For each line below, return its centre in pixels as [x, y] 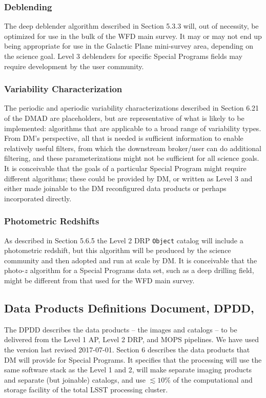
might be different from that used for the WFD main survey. [99, 280]
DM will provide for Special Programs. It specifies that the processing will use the [133, 359]
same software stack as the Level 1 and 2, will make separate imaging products [128, 370]
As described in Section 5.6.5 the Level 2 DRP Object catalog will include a [124, 240]
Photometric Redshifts [52, 221]
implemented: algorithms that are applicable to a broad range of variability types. [133, 128]
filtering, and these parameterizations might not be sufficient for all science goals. [132, 158]
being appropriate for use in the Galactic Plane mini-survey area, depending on [129, 46]
